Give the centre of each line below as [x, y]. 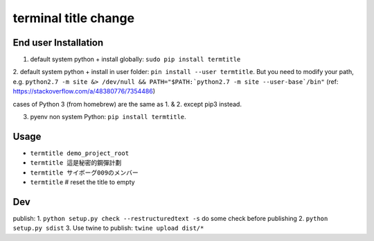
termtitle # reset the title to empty [82, 182]
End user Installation [58, 43]
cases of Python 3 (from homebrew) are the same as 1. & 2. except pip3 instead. [127, 104]
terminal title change [74, 18]
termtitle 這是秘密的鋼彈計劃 [76, 163]
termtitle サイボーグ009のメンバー [84, 172]
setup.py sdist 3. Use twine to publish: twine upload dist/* [108, 228]
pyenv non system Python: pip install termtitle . [108, 117]
